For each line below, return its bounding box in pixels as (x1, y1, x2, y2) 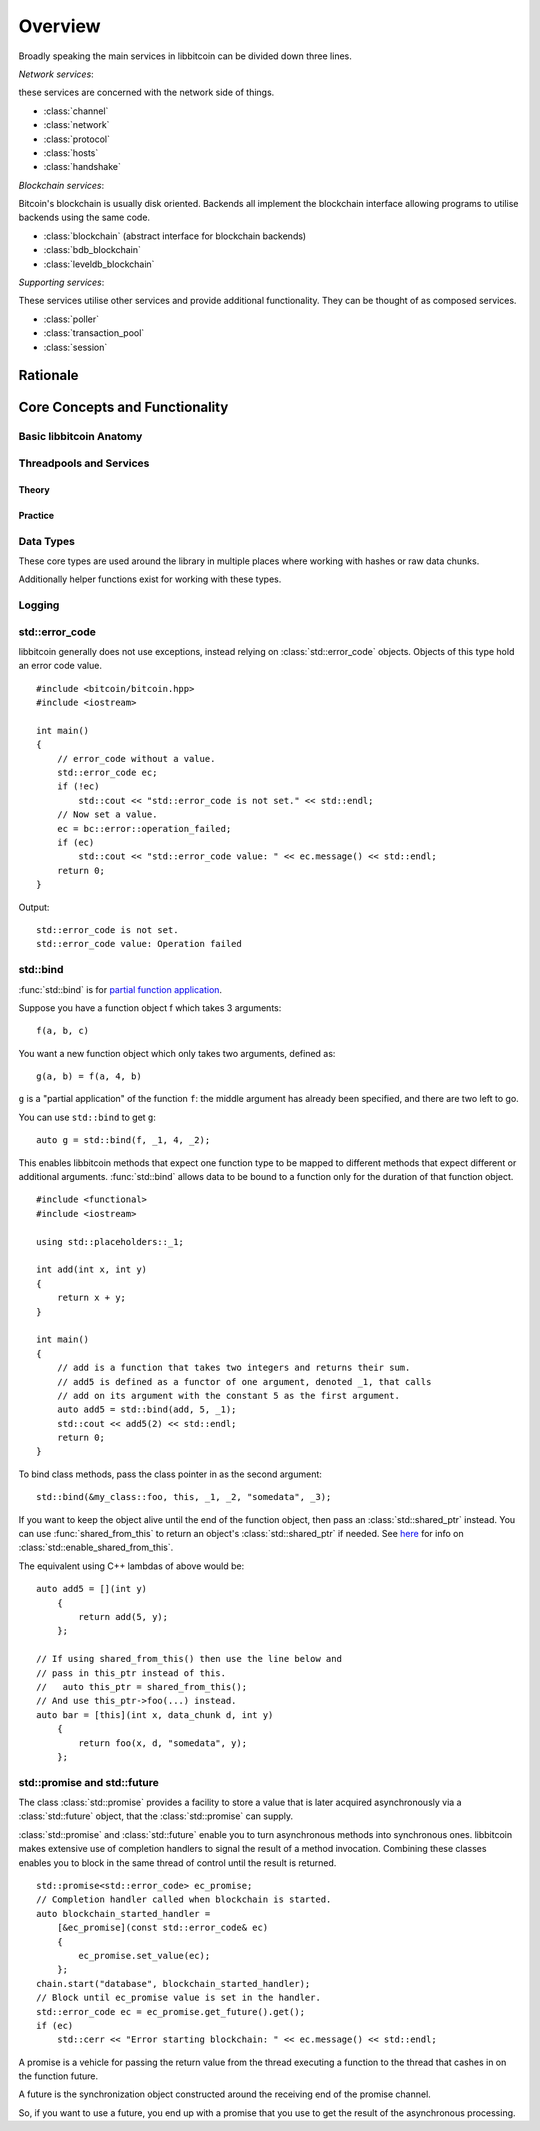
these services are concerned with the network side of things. (18, 86, 275, 99)
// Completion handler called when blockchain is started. (36, 1894, 332, 1905)
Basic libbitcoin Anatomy (18, 430, 143, 444)
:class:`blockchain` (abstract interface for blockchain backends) (43, 230, 307, 242)
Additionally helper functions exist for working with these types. (18, 573, 282, 585)
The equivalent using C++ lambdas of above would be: (18, 1560, 245, 1572)
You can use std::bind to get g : (18, 1111, 157, 1123)
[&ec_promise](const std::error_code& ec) (56, 1922, 269, 1934)
